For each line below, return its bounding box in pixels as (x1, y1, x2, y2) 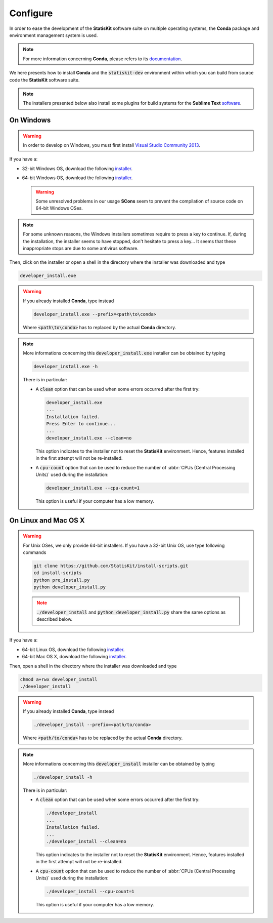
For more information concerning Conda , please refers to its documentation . (23, 56, 182, 62)
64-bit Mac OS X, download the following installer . (22, 654, 127, 660)
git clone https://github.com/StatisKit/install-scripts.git (33, 563, 189, 569)
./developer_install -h (33, 775, 93, 780)
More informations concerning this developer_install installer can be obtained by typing (23, 761, 215, 767)
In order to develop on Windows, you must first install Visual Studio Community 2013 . (23, 142, 201, 148)
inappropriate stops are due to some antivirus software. (23, 245, 139, 251)
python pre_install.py (33, 577, 90, 583)
